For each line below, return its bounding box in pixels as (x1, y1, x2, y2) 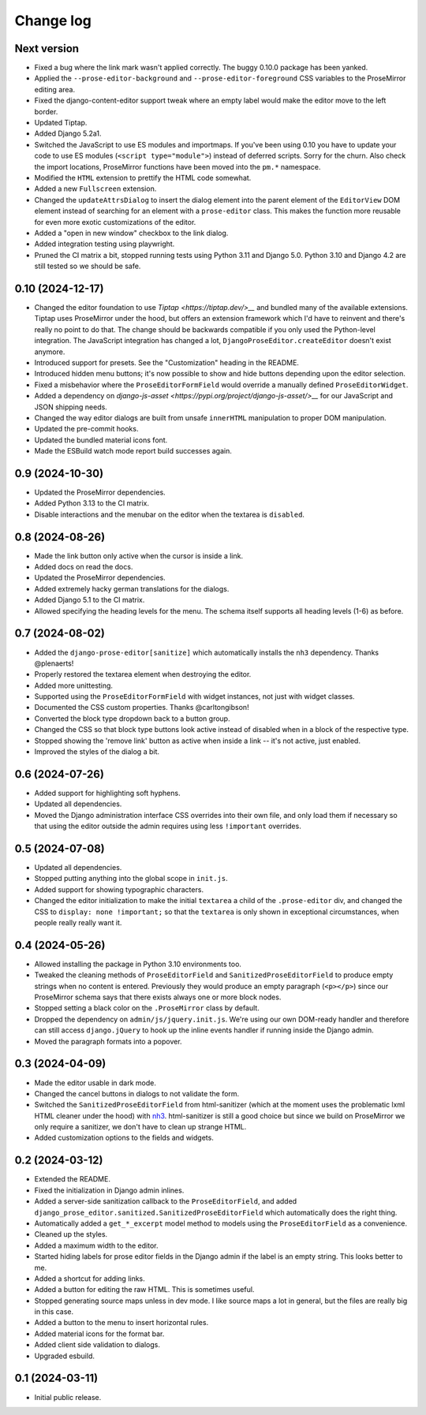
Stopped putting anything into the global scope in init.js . (34, 874, 228, 883)
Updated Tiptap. (34, 118, 88, 128)
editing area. (34, 84, 75, 94)
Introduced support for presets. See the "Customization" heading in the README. (34, 357, 300, 367)
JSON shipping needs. (34, 402, 108, 412)
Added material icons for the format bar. (34, 1329, 165, 1338)
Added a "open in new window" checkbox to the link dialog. (34, 228, 229, 237)
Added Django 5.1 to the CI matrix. (34, 595, 145, 605)
